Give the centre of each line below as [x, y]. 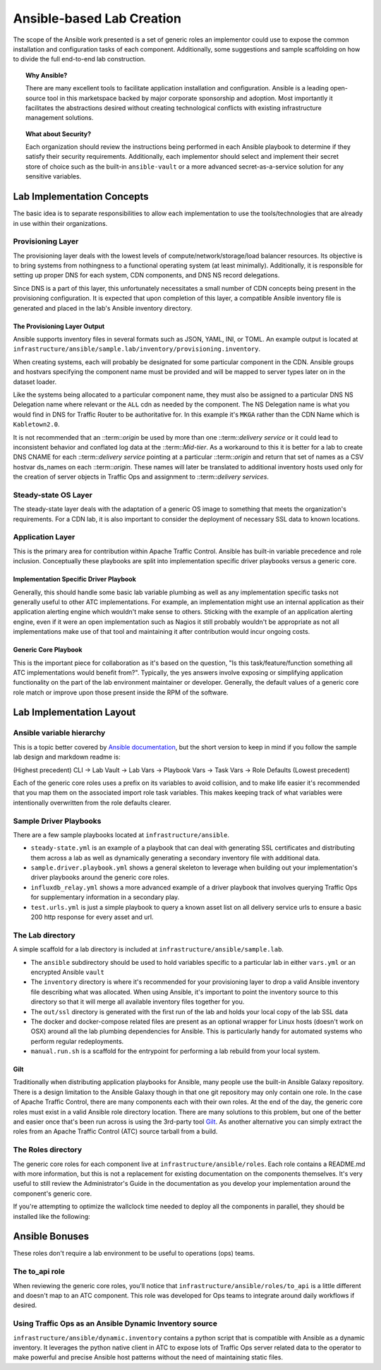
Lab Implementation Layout [74, 713]
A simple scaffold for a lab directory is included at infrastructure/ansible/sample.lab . [148, 949]
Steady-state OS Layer [53, 495]
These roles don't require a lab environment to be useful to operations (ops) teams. [134, 1254]
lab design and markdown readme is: [67, 757]
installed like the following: [52, 1216]
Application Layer [44, 537]
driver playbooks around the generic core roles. [100, 877]
